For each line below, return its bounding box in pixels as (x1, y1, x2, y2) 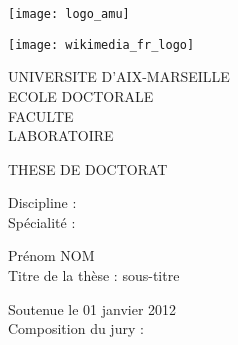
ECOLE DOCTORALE (8, 85, 154, 106)
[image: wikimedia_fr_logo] (8, 37, 195, 52)
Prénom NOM (8, 245, 95, 266)
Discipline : (8, 192, 77, 213)
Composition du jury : (8, 318, 144, 339)
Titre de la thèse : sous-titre (8, 265, 180, 286)
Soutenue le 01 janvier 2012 (8, 298, 177, 319)
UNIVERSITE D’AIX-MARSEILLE (8, 66, 230, 87)
